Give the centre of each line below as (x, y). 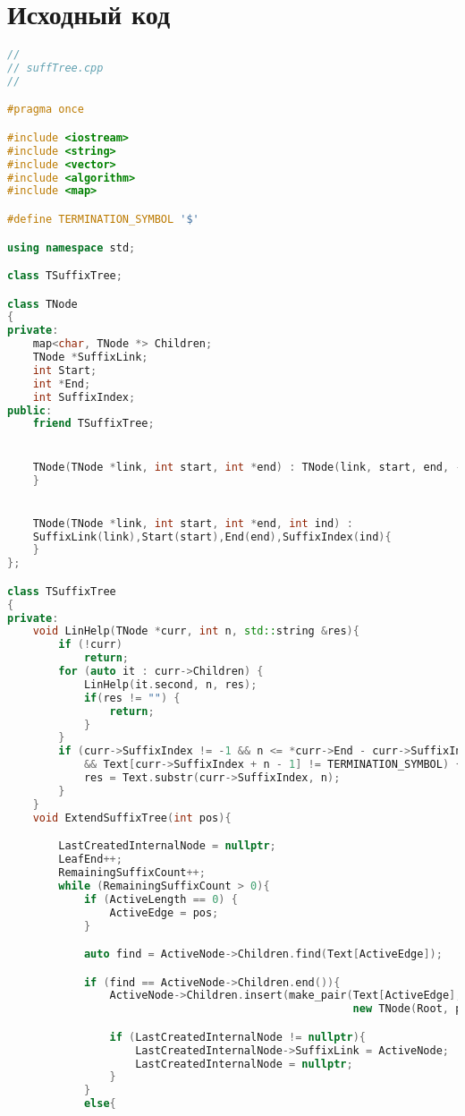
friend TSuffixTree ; (93, 424)
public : (30, 410)
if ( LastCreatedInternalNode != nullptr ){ (237, 1037)
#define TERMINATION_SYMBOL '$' (103, 219)
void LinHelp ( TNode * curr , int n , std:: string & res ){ (196, 631)
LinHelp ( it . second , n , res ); (170, 684)
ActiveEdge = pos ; (164, 912)
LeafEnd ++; (90, 860)
